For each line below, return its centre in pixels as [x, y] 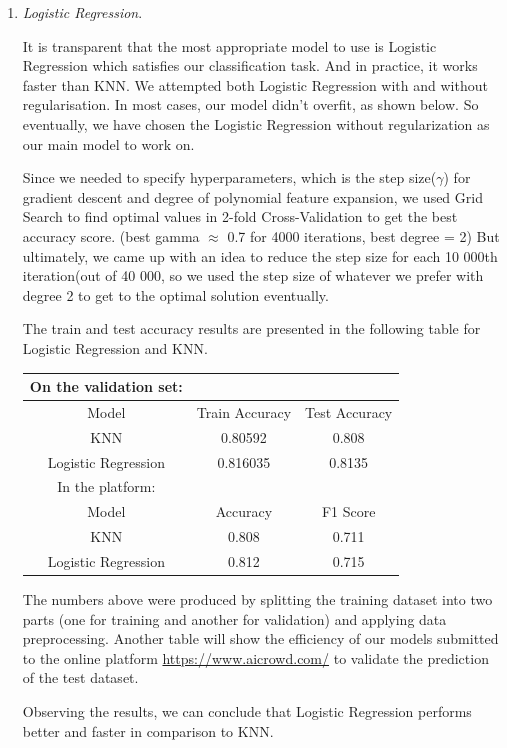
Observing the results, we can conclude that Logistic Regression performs [247, 710]
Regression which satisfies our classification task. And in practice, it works [250, 65]
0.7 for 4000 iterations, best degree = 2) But [363, 235]
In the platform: [106, 486]
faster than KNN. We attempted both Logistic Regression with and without [255, 84]
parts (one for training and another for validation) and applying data [234, 618]
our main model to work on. [108, 143]
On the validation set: [106, 386]
